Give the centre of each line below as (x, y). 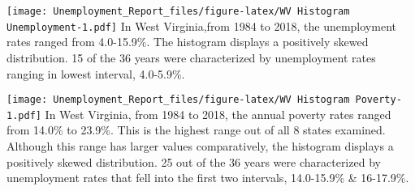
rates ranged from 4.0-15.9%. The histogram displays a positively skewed (188, 42)
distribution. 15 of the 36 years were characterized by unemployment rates (191, 57)
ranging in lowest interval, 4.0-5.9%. (96, 73)
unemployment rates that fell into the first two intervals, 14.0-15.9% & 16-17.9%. (208, 178)
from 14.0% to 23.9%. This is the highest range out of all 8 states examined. (196, 130)
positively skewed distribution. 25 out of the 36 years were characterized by (194, 161)
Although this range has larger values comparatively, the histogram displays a (200, 146)
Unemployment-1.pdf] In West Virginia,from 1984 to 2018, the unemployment (201, 25)
